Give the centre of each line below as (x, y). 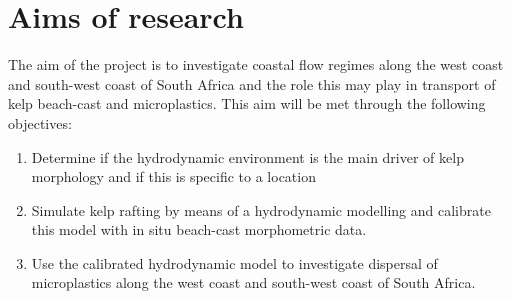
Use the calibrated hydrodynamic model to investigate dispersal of (234, 262)
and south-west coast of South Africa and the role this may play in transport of (252, 83)
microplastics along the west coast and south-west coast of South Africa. (253, 282)
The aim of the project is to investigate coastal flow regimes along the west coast (256, 64)
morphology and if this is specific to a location (173, 176)
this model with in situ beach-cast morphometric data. (199, 229)
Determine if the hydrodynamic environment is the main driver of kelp (247, 156)
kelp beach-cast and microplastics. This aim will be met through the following (247, 103)
